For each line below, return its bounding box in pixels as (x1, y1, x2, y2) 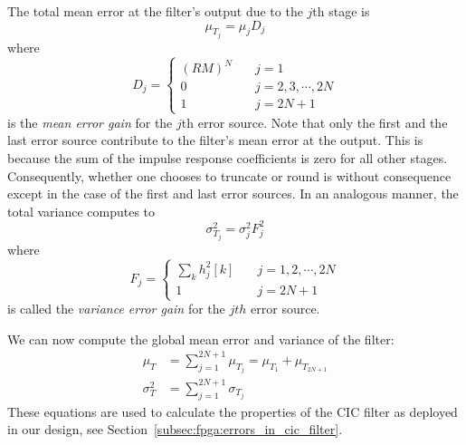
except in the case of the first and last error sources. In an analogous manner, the (7, 184, 459, 203)
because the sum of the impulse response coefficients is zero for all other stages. (7, 148, 448, 167)
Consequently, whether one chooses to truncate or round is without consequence (7, 166, 452, 185)
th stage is (312, 2, 370, 20)
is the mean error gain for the (7, 112, 173, 131)
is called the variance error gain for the (7, 299, 225, 318)
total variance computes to (7, 201, 156, 220)
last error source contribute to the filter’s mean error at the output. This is (7, 131, 423, 150)
